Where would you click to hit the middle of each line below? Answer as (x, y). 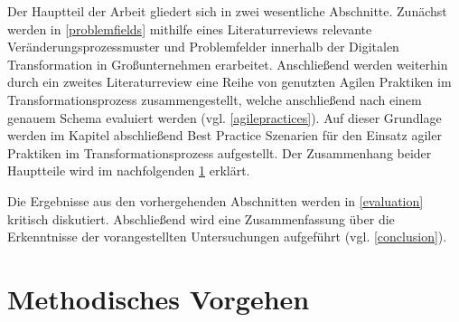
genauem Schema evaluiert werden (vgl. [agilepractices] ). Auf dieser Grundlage (225, 117)
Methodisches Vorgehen (159, 298)
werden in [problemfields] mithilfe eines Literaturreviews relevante (190, 28)
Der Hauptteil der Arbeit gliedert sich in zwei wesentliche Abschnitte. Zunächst (227, 11)
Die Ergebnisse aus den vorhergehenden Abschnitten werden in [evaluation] (215, 200)
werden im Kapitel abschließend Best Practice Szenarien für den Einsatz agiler (225, 135)
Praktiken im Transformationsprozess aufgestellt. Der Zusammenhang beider (220, 152)
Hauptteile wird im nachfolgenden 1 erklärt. (129, 170)
